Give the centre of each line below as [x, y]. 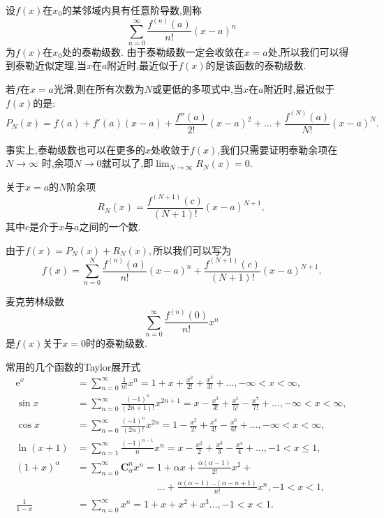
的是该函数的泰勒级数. [256, 65]
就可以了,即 [127, 163]
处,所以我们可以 [303, 51]
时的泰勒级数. [117, 343]
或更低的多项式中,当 [198, 89]
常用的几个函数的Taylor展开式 [73, 366]
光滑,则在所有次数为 [99, 89]
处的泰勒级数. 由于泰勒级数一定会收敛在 [153, 51]
